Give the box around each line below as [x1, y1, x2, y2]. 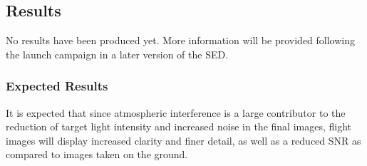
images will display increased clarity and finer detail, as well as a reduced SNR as [6, 133, 361, 147]
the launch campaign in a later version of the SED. [6, 46, 229, 61]
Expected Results [6, 77, 108, 95]
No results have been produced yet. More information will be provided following [6, 33, 355, 48]
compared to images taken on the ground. [6, 147, 188, 162]
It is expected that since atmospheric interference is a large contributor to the [6, 105, 346, 120]
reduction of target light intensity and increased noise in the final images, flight [6, 119, 352, 134]
